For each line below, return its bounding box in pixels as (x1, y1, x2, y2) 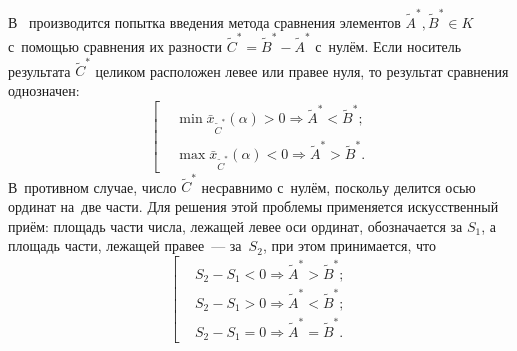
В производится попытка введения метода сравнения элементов (8, 11, 401, 32)
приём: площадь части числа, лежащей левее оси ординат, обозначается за (8, 215, 463, 236)
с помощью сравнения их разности (8, 36, 222, 57)
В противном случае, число (8, 176, 177, 197)
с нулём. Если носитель (315, 36, 462, 57)
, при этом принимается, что (262, 235, 436, 256)
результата (8, 60, 71, 81)
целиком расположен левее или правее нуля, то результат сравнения (95, 60, 509, 81)
